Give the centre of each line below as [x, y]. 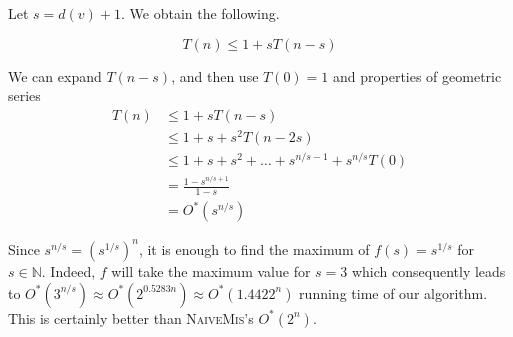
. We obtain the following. [200, 13]
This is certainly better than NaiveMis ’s [131, 317]
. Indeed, [68, 270]
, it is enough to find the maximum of [254, 248]
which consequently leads [428, 270]
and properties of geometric [417, 75]
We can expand [55, 75]
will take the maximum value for [211, 270]
